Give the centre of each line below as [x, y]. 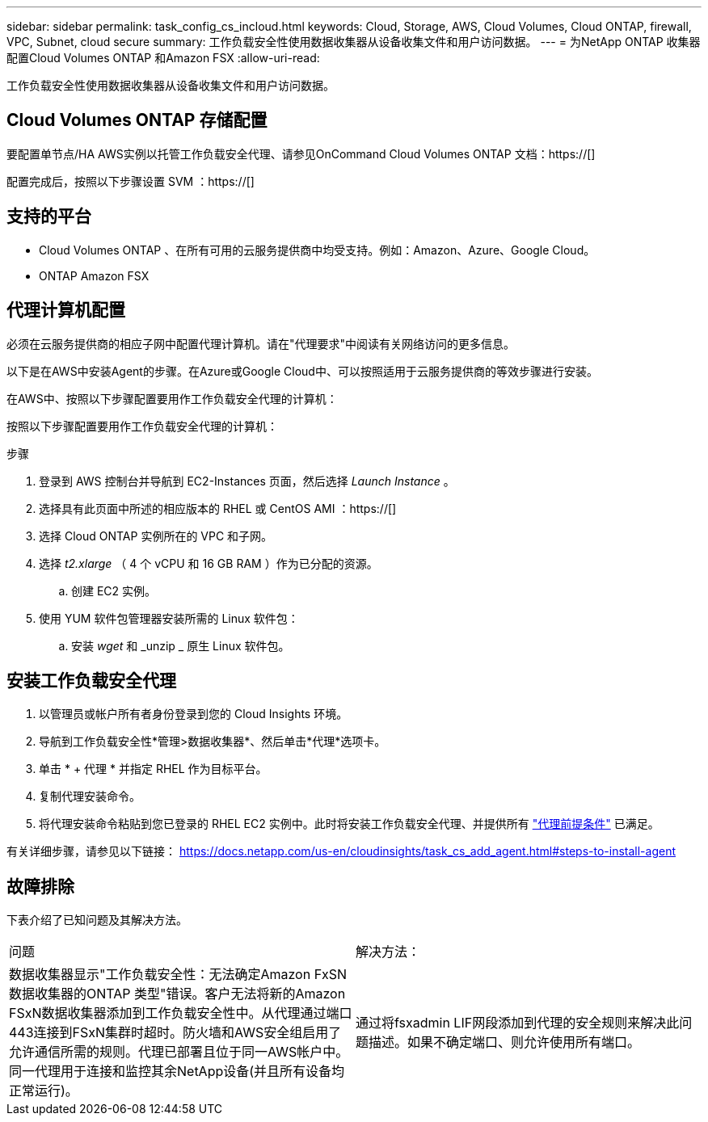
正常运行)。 [44, 1091]
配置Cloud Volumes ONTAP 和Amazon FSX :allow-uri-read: [163, 58]
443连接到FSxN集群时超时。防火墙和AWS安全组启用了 [175, 1033]
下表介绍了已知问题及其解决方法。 [97, 920]
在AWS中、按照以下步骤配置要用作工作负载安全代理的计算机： [172, 398]
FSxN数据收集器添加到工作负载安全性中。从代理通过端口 [181, 1013]
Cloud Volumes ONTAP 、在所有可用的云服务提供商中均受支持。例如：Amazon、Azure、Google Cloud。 [317, 250]
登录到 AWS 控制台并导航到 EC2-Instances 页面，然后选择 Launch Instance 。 [247, 481]
